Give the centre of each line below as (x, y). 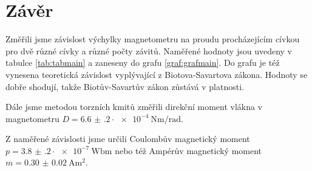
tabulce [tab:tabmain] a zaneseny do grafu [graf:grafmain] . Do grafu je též (143, 63)
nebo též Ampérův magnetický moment (188, 150)
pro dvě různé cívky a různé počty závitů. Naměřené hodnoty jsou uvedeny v (149, 50)
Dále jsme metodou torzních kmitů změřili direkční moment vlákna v (134, 107)
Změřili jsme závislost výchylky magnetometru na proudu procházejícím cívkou (153, 39)
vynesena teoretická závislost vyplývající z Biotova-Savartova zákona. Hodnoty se (157, 74)
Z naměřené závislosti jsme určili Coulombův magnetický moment (128, 139)
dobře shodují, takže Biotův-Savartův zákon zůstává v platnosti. (125, 86)
